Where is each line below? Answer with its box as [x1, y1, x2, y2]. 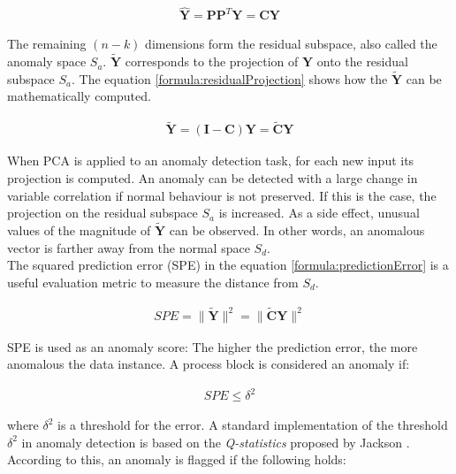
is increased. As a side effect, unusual [218, 203, 420, 222]
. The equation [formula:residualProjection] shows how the [72, 69, 388, 88]
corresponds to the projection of [125, 52, 299, 71]
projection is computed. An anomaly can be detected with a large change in [7, 168, 418, 187]
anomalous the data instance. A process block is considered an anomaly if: [7, 355, 410, 373]
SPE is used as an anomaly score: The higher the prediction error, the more [7, 337, 418, 355]
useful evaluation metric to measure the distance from [7, 272, 299, 291]
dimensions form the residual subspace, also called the [145, 34, 437, 53]
